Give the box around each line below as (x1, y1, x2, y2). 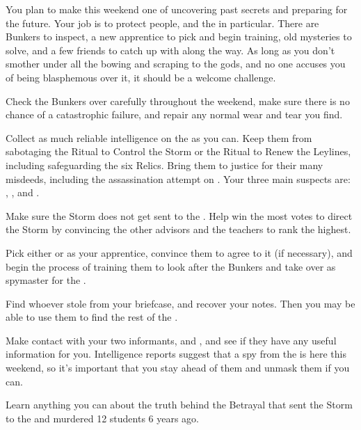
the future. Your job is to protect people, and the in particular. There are (6, 15, 319, 30)
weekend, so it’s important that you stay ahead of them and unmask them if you (6, 360, 350, 375)
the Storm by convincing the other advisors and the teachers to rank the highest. (6, 222, 351, 237)
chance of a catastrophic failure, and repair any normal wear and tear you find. (6, 107, 343, 122)
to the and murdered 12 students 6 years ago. (6, 411, 199, 425)
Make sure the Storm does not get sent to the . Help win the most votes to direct (6, 208, 353, 223)
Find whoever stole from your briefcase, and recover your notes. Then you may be (6, 296, 355, 310)
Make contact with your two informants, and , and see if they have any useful (6, 333, 337, 347)
